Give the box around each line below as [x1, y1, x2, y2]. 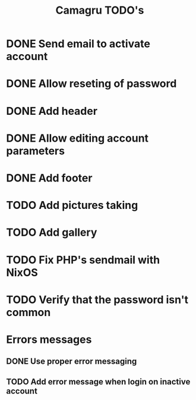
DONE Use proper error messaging [6, 357, 137, 367]
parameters [6, 144, 65, 158]
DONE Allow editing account [6, 132, 149, 145]
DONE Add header [6, 104, 98, 118]
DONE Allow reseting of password [6, 77, 177, 90]
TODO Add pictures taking [6, 199, 138, 212]
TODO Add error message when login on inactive [6, 376, 191, 387]
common [6, 305, 51, 319]
